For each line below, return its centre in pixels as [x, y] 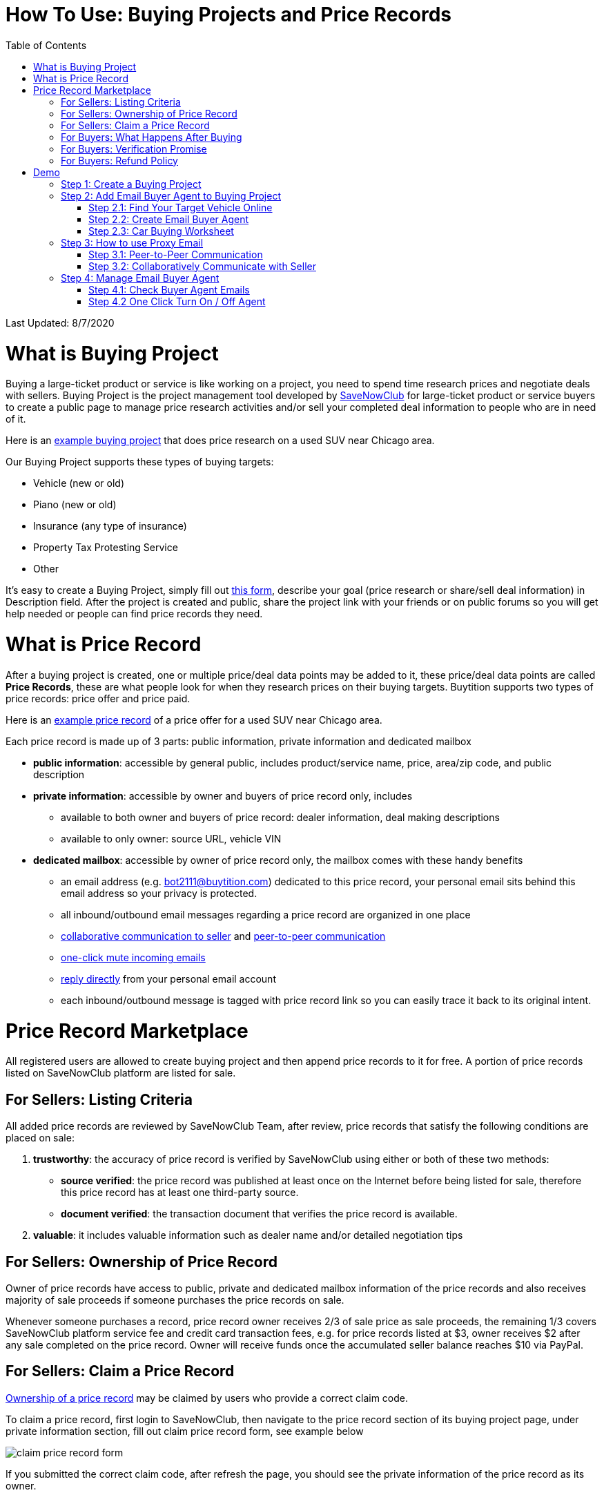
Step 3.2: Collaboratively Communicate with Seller [202, 266]
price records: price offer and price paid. [98, 698]
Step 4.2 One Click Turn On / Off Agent [177, 301]
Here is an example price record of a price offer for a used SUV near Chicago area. [194, 720]
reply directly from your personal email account [168, 978]
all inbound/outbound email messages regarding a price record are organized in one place [266, 914]
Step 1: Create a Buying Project [131, 184]
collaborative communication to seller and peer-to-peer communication [223, 936]
